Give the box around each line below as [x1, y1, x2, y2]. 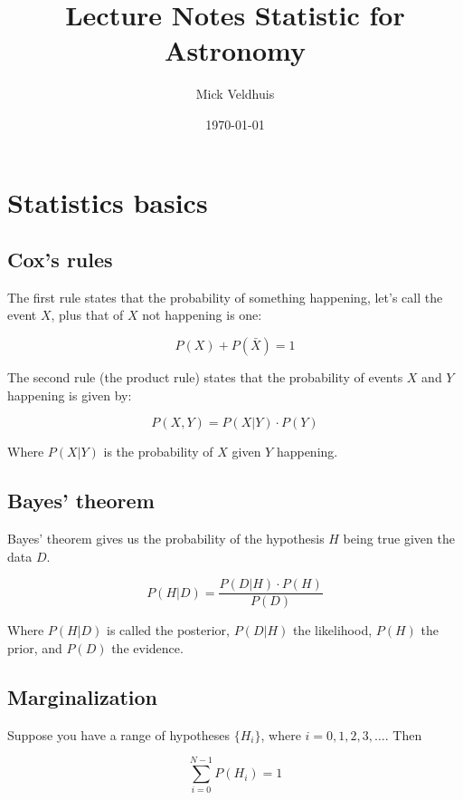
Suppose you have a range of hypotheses [7, 725, 231, 744]
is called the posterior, [107, 621, 230, 640]
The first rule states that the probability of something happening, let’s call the [7, 287, 443, 306]
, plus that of [51, 305, 124, 324]
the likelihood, [292, 621, 373, 640]
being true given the [343, 529, 455, 548]
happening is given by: [7, 385, 132, 404]
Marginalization [7, 682, 158, 710]
